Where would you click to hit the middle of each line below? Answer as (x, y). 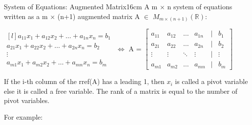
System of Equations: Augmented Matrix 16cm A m (81, 6)
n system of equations (200, 6)
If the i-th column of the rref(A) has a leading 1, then (84, 81)
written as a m (26, 16)
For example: (23, 117)
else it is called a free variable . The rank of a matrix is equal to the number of (121, 91)
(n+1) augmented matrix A (99, 16)
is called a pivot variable (211, 81)
